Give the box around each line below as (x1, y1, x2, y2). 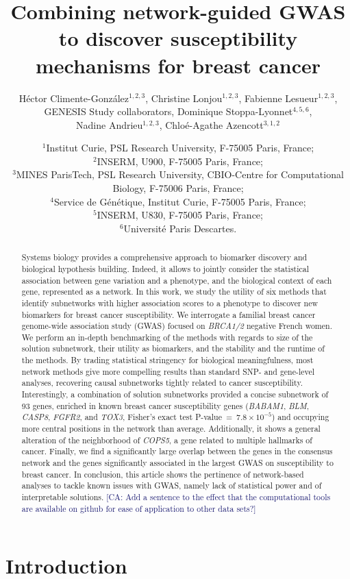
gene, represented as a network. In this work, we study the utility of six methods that (21, 286, 327, 297)
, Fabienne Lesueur (238, 90, 318, 105)
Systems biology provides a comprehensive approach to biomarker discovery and (21, 251, 308, 263)
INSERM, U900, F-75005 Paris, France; (97, 153, 263, 168)
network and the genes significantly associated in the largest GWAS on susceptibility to (21, 457, 334, 469)
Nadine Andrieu (76, 117, 143, 132)
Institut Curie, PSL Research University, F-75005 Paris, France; (46, 140, 314, 155)
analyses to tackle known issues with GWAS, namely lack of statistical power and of (21, 480, 322, 491)
